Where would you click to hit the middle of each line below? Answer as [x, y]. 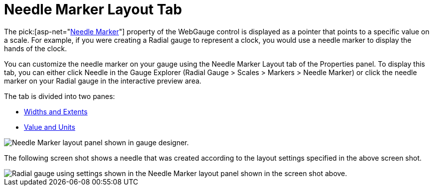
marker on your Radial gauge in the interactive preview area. [103, 81]
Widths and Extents [56, 111]
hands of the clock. [36, 48]
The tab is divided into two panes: [59, 96]
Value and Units [50, 127]
